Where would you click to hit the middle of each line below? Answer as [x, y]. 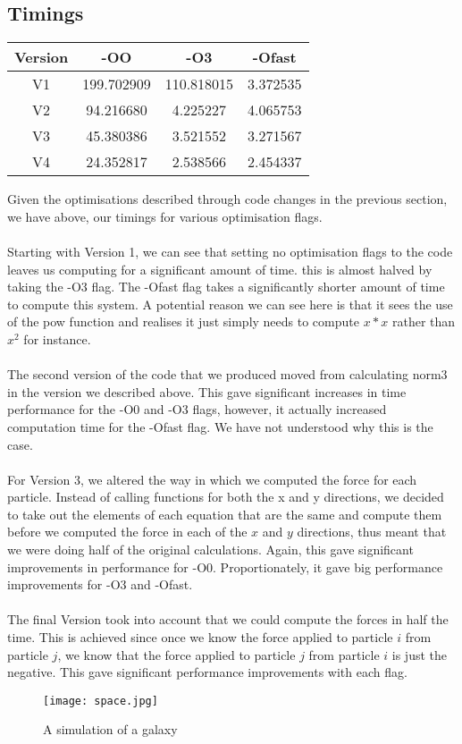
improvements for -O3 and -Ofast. [100, 584]
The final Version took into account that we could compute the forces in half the [228, 619]
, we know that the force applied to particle [176, 654]
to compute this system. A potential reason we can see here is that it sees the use [230, 304]
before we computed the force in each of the [127, 532]
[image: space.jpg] [101, 701]
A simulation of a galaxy [110, 729]
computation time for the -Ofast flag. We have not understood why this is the [220, 426]
